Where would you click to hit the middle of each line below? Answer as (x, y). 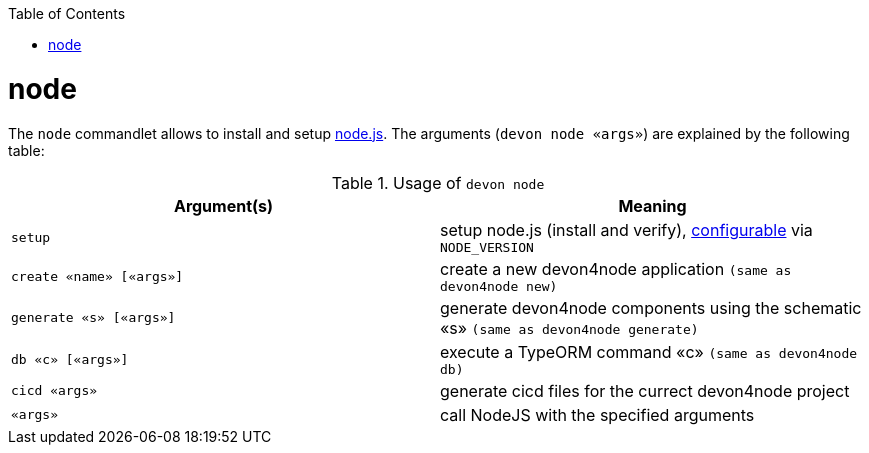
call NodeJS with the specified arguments (597, 414)
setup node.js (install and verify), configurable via (626, 229)
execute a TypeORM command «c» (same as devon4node (649, 351)
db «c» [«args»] (70, 359)
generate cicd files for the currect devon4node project (645, 390)
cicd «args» (54, 390)
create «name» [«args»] (97, 276)
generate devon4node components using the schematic (651, 307)
